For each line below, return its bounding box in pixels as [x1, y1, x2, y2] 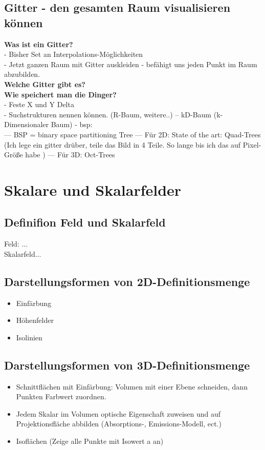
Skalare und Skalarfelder [4, 179, 182, 200]
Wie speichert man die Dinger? [4, 89, 117, 99]
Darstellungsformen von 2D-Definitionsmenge [4, 273, 250, 289]
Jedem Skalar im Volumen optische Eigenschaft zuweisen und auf [16, 408, 221, 419]
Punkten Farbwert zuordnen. [16, 391, 106, 402]
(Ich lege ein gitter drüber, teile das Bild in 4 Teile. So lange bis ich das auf [4, 139, 241, 150]
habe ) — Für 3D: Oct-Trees [25, 149, 115, 160]
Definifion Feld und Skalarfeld [4, 214, 166, 230]
